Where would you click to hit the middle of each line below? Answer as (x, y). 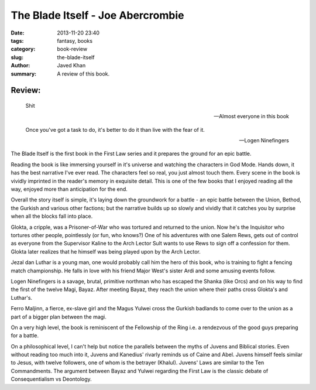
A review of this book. (83, 74)
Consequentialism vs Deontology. (51, 379)
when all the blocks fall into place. (52, 216)
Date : (18, 33)
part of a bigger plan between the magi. (59, 317)
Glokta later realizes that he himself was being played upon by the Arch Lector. (106, 251)
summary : (24, 74)
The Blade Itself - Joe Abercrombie (97, 15)
